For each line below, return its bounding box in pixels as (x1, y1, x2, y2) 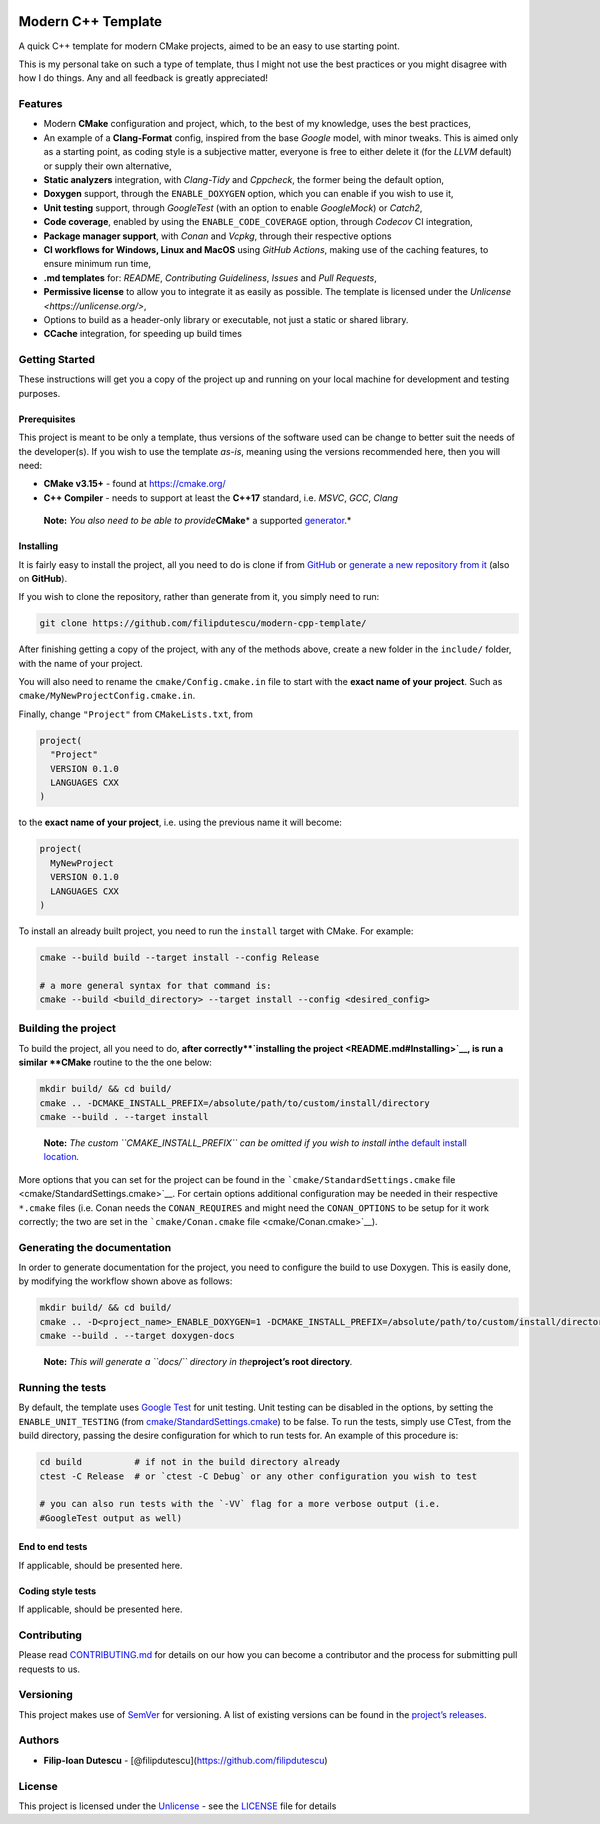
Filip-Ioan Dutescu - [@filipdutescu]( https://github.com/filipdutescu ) (43, 1754, 329, 1766)
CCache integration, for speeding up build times (43, 328, 242, 340)
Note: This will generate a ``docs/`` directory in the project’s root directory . (43, 1356, 354, 1368)
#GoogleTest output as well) (39, 1512, 183, 1524)
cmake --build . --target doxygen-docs (39, 1330, 235, 1342)
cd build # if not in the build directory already (39, 1456, 341, 1468)
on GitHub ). (18, 572, 68, 584)
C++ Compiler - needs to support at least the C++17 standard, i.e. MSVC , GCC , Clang (43, 491, 399, 504)
